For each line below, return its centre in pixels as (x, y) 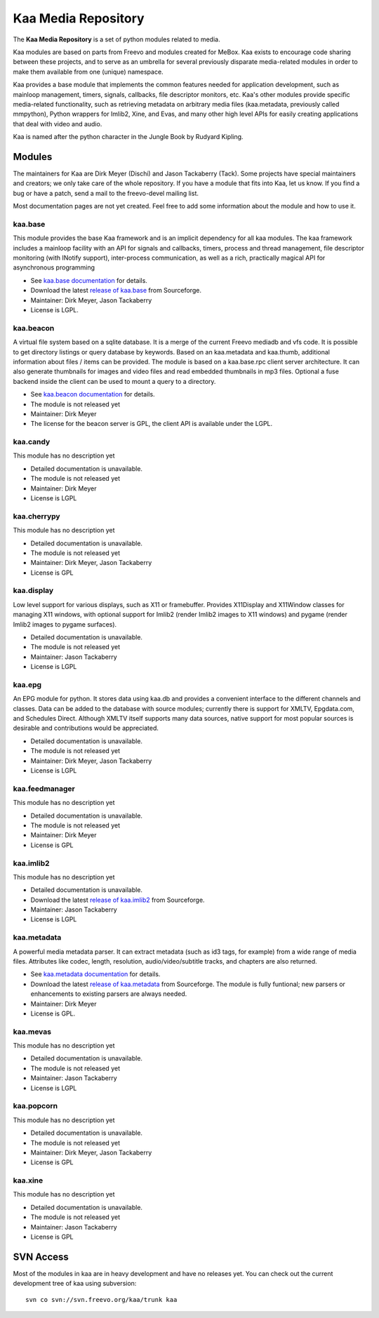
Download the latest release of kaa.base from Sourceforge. (116, 291)
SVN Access (41, 1257)
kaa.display (33, 591)
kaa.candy (32, 442)
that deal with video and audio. (58, 124)
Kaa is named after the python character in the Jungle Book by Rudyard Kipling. (128, 137)
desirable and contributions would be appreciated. (86, 728)
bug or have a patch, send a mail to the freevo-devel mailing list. (106, 193)
